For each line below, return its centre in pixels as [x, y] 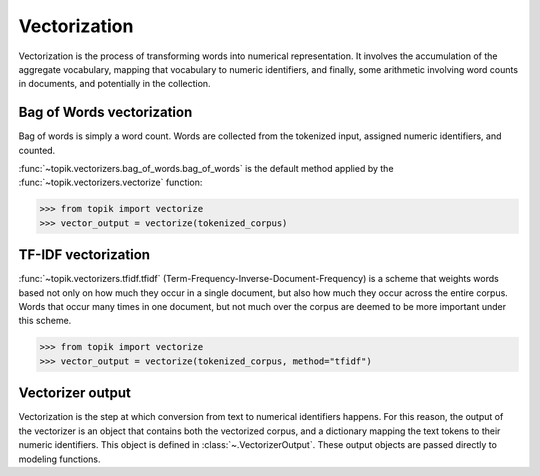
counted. [37, 150]
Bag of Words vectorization [105, 112]
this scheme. [45, 321]
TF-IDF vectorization [84, 255]
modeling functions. [59, 459]
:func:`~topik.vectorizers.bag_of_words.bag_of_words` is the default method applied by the [206, 169]
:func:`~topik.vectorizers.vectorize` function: [110, 182]
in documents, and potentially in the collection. [114, 84]
